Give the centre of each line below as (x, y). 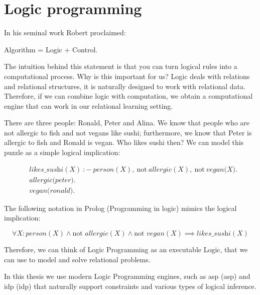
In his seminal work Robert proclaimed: (65, 32)
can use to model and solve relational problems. (77, 259)
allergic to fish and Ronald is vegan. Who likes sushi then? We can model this (124, 142)
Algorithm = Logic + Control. (51, 49)
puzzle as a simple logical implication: (62, 152)
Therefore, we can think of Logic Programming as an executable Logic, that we (126, 249)
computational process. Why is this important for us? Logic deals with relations (127, 76)
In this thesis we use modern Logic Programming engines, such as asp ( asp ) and (127, 276)
